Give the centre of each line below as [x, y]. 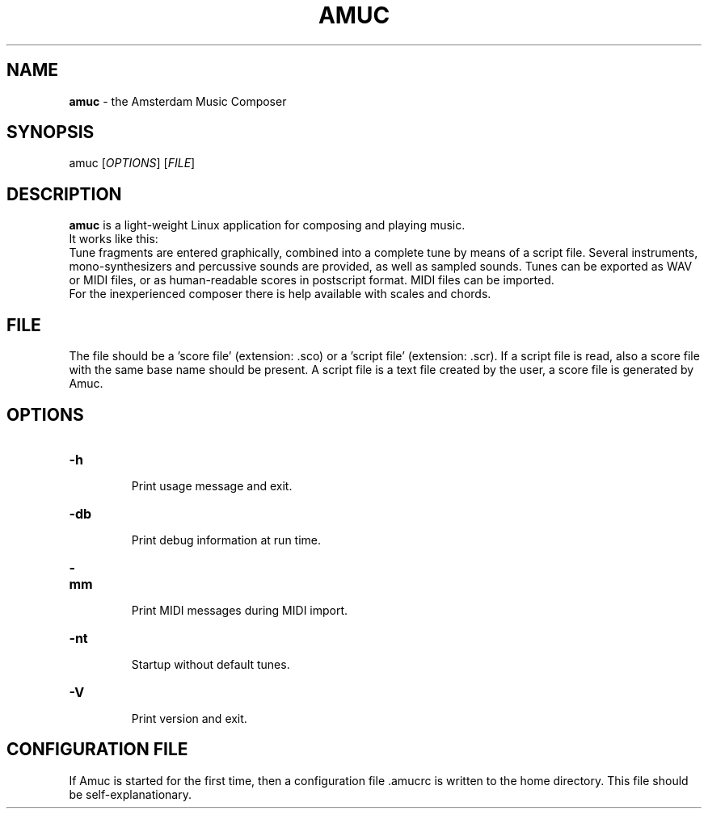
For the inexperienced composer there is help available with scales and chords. [280, 294]
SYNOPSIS [51, 132]
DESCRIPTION [64, 194]
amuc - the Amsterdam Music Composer [178, 101]
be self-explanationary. [130, 794]
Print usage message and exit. [212, 485]
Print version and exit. [189, 718]
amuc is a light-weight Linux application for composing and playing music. [267, 225]
